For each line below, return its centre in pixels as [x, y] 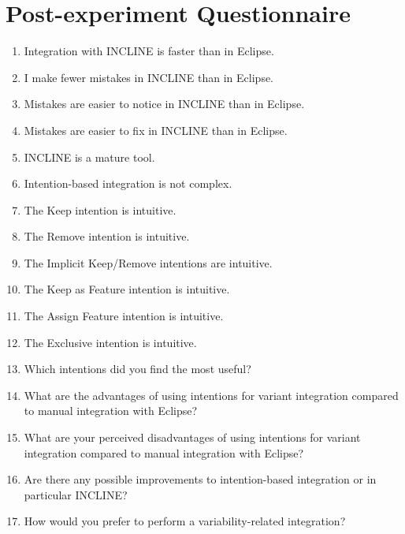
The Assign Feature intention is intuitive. [124, 316]
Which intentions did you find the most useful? [137, 369]
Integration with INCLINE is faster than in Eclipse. [149, 51]
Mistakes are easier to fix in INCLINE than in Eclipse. [156, 130]
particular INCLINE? [76, 494]
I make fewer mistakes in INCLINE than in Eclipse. [149, 77]
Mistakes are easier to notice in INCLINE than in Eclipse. [164, 104]
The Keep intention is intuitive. [100, 209]
